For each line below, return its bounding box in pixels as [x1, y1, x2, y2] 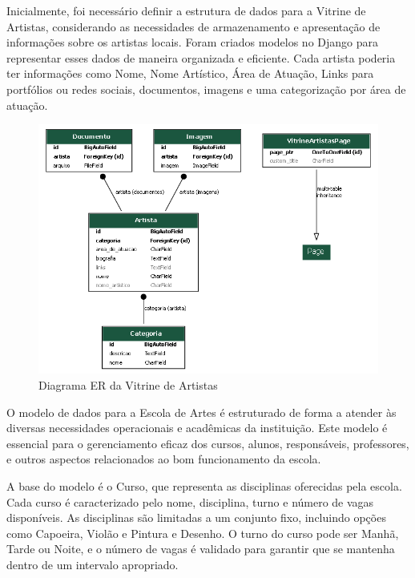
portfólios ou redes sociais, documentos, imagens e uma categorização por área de [6, 80, 406, 97]
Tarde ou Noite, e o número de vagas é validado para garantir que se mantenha [6, 540, 395, 557]
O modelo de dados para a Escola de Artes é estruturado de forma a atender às [6, 403, 397, 420]
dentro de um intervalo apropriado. [6, 556, 179, 572]
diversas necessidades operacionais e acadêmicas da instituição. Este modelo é [6, 419, 388, 436]
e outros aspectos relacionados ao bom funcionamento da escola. [6, 451, 321, 467]
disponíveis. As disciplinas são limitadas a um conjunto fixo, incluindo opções [6, 509, 386, 526]
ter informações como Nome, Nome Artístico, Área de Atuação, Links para [6, 65, 374, 82]
